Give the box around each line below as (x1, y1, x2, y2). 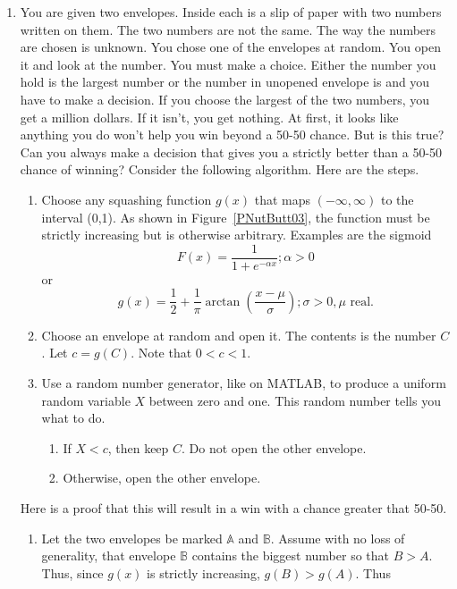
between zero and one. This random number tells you (148, 391, 441, 409)
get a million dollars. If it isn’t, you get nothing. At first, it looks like (20, 107, 399, 126)
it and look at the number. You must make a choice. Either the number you (20, 55, 436, 73)
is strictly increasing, (147, 563, 260, 582)
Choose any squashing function (41, 189, 212, 208)
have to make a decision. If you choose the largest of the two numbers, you (20, 89, 430, 108)
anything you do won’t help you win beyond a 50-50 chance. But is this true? (20, 125, 444, 144)
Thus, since (41, 563, 104, 582)
